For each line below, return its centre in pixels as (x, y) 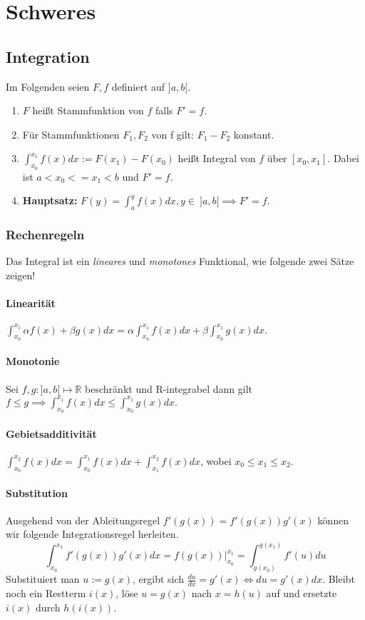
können (333, 520)
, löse (127, 593)
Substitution (37, 492)
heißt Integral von (217, 158)
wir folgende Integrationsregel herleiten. (92, 534)
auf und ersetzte (302, 593)
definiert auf (138, 86)
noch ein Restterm (46, 593)
